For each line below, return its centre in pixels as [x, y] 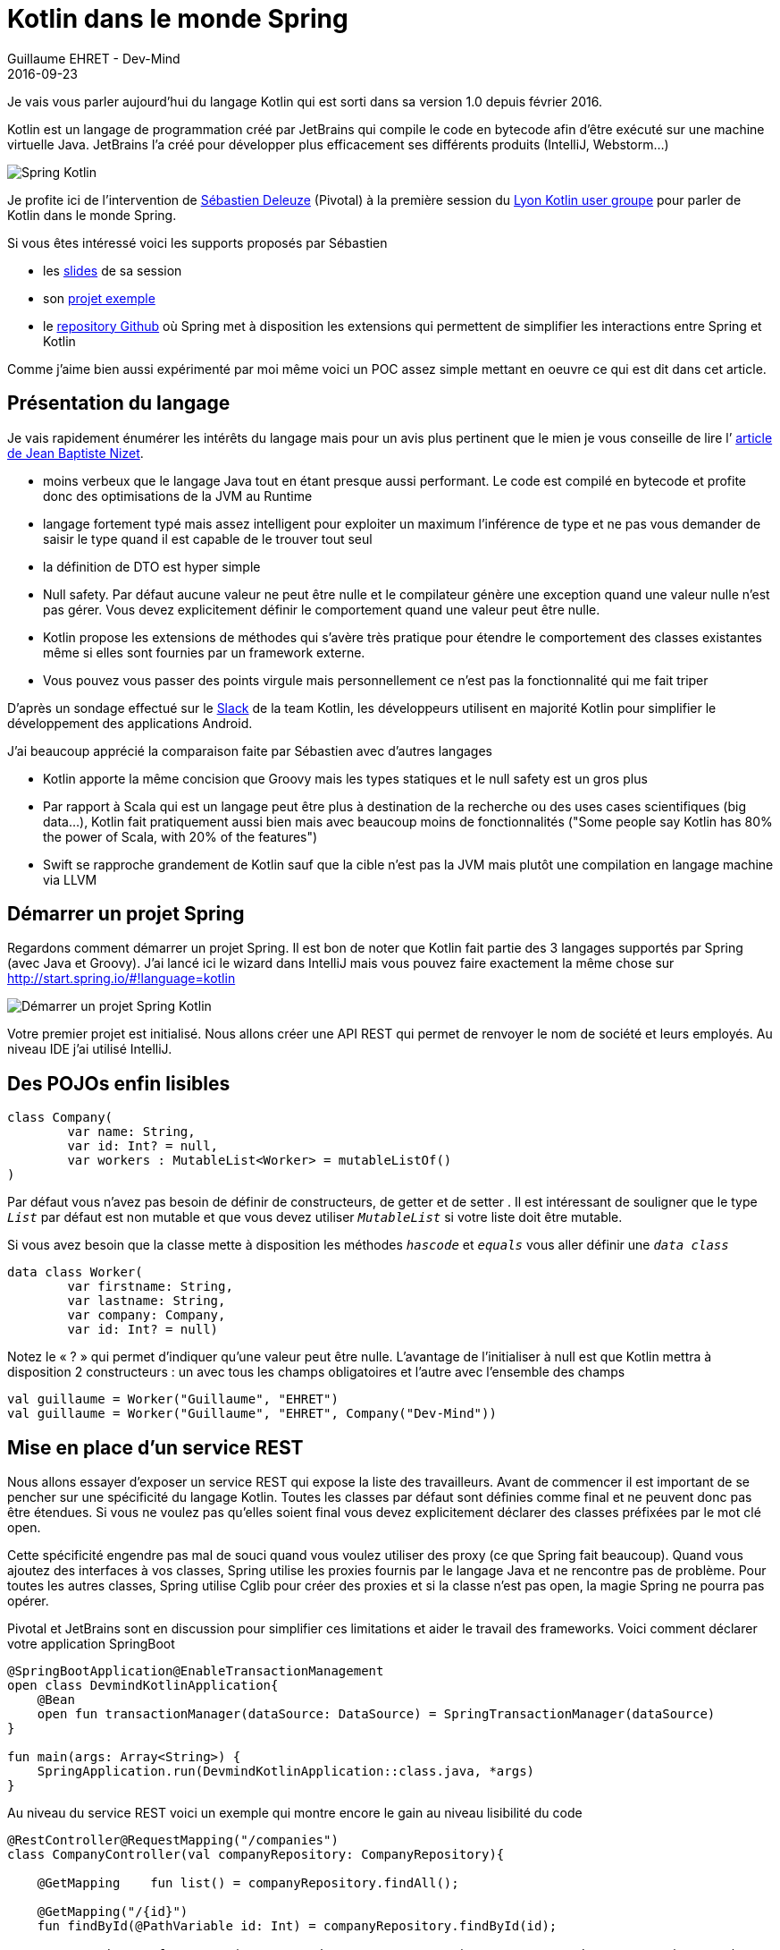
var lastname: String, [147, 1301]
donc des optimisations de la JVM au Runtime [178, 496]
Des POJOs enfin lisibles [119, 1083]
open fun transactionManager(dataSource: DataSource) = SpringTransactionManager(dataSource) [376, 1714]
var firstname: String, [150, 1287]
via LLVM [70, 879]
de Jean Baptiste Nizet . [75, 453]
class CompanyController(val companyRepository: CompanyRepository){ [256, 1855]
